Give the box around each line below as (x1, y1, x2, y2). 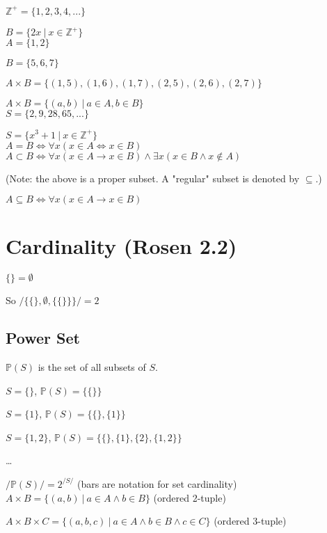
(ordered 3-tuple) (214, 514, 287, 528)
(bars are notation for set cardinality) (77, 476, 237, 491)
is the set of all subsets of (38, 360, 146, 374)
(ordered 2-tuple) (153, 490, 226, 504)
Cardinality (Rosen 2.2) (6, 232, 237, 260)
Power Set (6, 327, 80, 349)
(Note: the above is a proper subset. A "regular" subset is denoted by (6, 170, 300, 185)
